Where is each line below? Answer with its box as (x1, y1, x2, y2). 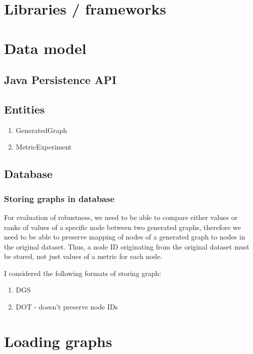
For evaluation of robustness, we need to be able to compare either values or (4, 211, 237, 222)
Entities (4, 101, 45, 116)
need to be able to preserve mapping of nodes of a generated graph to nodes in (4, 231, 245, 242)
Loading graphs (4, 330, 112, 351)
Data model (4, 37, 86, 58)
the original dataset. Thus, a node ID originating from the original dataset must (4, 241, 249, 251)
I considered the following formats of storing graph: (4, 267, 161, 278)
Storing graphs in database (4, 192, 114, 204)
